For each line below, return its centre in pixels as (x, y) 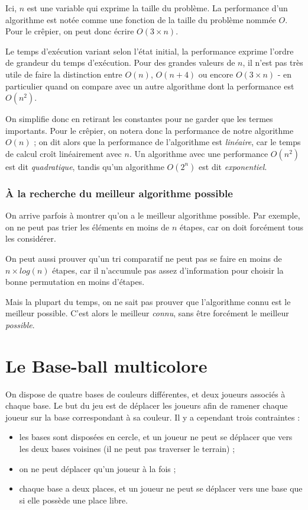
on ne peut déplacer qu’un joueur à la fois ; (98, 468)
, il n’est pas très (273, 62)
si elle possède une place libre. (74, 500)
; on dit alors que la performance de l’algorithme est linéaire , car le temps (167, 142)
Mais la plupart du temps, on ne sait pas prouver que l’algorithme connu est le (148, 301)
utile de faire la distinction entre (64, 74)
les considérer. (31, 238)
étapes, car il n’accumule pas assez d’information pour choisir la (168, 270)
